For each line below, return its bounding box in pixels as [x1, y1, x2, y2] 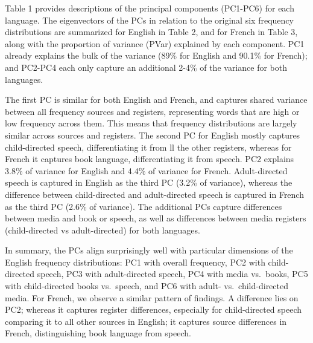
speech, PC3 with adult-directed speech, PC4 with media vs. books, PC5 [37, 267, 308, 280]
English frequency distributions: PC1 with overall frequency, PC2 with [5, 255, 265, 268]
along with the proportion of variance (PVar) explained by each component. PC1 [5, 37, 305, 50]
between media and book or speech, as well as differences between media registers [5, 212, 306, 224]
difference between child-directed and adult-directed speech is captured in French [5, 188, 304, 200]
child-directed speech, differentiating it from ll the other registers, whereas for [5, 140, 292, 153]
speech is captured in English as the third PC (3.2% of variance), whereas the [5, 176, 292, 189]
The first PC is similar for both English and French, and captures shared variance [5, 93, 308, 106]
